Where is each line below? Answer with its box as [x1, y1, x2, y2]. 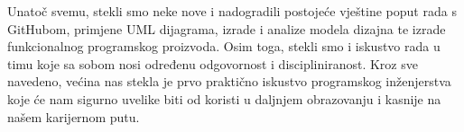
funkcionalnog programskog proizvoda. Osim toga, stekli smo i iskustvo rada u [7, 37, 441, 56]
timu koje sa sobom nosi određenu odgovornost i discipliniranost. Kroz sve [7, 54, 418, 73]
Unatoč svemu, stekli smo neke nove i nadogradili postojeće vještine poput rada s [7, 2, 457, 20]
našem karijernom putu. [7, 107, 140, 126]
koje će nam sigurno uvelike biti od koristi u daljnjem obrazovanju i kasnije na [7, 89, 441, 108]
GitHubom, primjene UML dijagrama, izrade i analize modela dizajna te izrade [7, 19, 446, 38]
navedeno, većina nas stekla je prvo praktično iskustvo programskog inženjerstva [7, 72, 451, 91]
